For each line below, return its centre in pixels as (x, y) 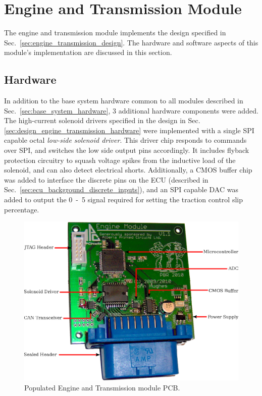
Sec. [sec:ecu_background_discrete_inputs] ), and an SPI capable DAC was (121, 189)
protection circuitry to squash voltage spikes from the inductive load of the (120, 160)
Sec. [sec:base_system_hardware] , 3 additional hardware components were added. (131, 110)
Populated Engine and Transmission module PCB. (102, 387)
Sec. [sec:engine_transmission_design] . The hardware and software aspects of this (131, 42)
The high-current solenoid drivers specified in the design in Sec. (102, 120)
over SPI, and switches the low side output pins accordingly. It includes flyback (127, 150)
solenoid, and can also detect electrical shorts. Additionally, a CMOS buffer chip (128, 170)
